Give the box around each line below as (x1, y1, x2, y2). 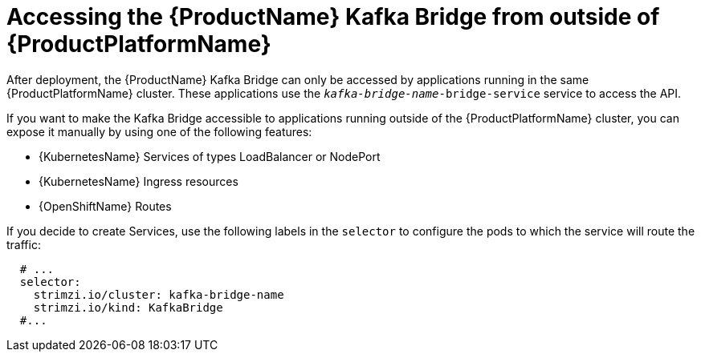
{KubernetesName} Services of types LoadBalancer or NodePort (39, 149, 381, 163)
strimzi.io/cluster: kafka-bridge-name (33, 288, 284, 301)
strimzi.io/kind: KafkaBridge (33, 300, 223, 314)
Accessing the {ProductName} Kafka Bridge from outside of (6, 3, 660, 30)
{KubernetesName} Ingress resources (39, 174, 238, 188)
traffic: (6, 237, 41, 251)
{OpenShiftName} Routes (39, 199, 172, 213)
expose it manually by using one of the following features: (6, 124, 312, 139)
